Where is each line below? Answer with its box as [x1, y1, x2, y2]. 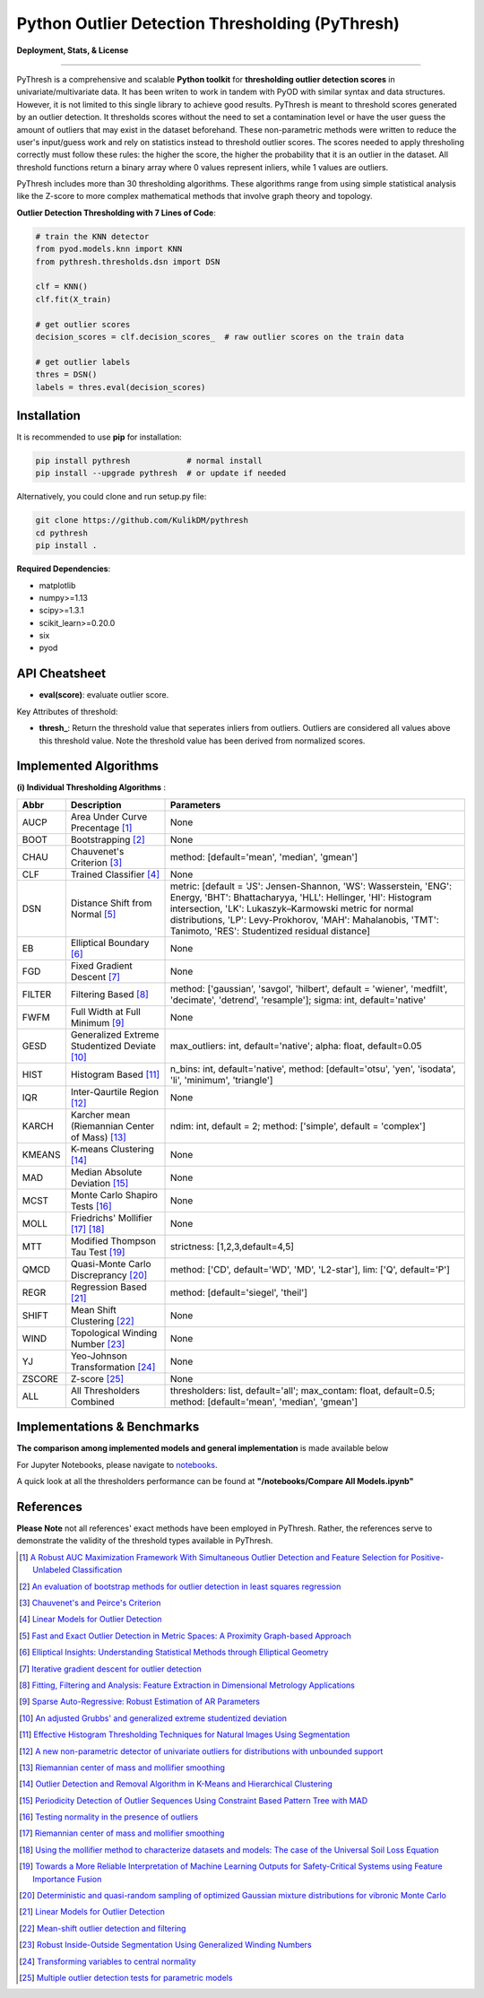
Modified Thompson [70, 1234, 157, 1247]
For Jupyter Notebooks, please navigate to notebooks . [16, 1459, 219, 1470]
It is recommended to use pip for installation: [16, 431, 183, 443]
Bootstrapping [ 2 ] [70, 833, 145, 846]
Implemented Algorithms [16, 759, 160, 774]
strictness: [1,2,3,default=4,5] [169, 1240, 295, 1253]
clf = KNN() [35, 282, 89, 291]
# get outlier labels [35, 357, 131, 367]
